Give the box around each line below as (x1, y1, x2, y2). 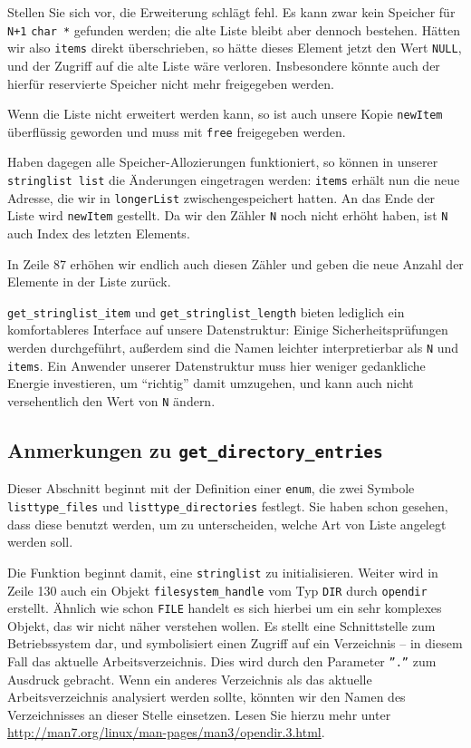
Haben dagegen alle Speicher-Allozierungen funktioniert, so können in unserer (7, 152, 438, 171)
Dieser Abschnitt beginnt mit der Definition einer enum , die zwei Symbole (7, 479, 415, 498)
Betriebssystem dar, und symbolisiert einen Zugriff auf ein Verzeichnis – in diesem (7, 634, 463, 653)
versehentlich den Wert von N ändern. (7, 391, 216, 410)
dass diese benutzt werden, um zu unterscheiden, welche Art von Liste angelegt (7, 514, 447, 533)
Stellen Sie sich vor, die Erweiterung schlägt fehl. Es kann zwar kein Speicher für (7, 3, 456, 21)
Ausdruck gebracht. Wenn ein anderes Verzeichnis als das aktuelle (7, 669, 372, 688)
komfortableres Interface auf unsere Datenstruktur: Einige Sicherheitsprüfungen (7, 320, 448, 339)
